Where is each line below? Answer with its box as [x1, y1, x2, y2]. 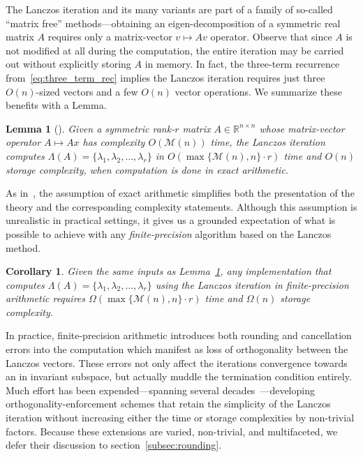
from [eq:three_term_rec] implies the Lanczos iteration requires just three [6, 70, 325, 84]
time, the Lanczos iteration [210, 135, 325, 149]
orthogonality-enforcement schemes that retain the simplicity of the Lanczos [6, 396, 331, 411]
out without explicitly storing [6, 57, 131, 71]
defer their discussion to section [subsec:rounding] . [6, 437, 222, 452]
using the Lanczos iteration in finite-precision [155, 277, 349, 292]
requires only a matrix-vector [47, 29, 172, 44]
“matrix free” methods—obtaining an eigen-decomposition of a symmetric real [6, 15, 341, 30]
